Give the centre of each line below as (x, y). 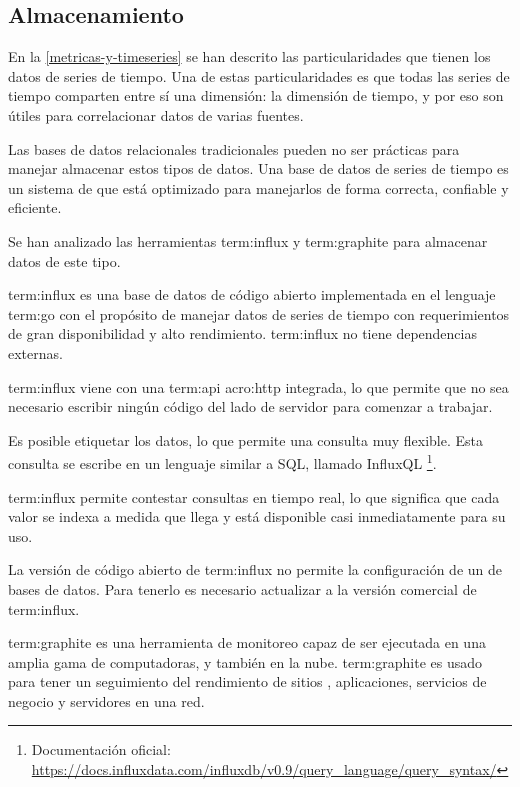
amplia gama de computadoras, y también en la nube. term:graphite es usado (245, 661)
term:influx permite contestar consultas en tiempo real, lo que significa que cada (254, 496)
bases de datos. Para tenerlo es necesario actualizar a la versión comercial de (242, 588)
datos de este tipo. (64, 260)
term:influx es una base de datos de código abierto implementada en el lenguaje (252, 294)
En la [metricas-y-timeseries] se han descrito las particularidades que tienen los (249, 56)
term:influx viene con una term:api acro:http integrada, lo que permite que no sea (258, 386)
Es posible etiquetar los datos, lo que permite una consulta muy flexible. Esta (245, 439)
